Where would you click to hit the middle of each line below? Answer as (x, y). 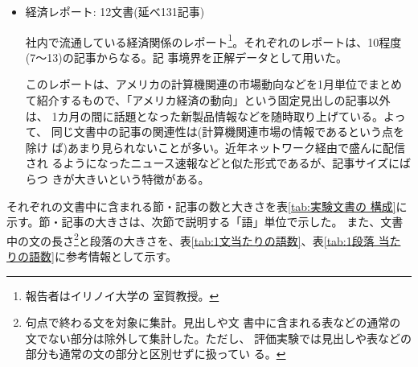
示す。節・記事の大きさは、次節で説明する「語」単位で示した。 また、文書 (205, 222)
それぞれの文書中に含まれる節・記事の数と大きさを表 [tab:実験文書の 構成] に (207, 206)
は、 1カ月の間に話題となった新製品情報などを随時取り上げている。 (205, 115)
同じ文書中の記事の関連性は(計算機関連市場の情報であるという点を (228, 132)
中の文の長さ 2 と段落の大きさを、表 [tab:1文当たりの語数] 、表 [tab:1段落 (191, 239)
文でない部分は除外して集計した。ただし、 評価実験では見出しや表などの (218, 338)
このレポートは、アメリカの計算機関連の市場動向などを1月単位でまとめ (214, 84)
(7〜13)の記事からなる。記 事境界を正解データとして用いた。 (186, 57)
